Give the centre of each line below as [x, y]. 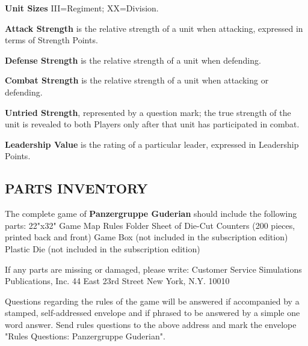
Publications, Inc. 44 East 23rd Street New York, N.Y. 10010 [117, 281]
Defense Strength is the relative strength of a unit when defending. [133, 60]
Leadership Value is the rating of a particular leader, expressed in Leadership [152, 144]
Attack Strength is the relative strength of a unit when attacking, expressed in [154, 28]
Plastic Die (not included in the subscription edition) [103, 248]
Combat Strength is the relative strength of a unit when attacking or [137, 80]
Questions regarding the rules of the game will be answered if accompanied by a [152, 301]
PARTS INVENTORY [76, 188]
